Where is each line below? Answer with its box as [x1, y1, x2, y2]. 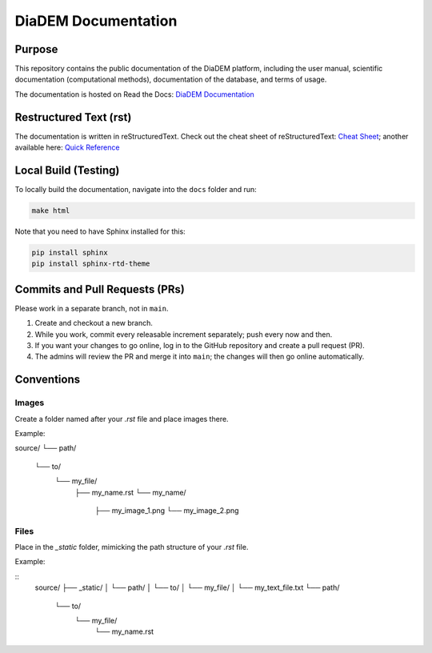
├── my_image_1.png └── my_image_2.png [94, 505, 239, 515]
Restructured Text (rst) [14, 110, 132, 124]
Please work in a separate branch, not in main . [14, 303, 169, 313]
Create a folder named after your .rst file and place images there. [14, 414, 229, 423]
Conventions [14, 373, 81, 387]
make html [31, 206, 70, 215]
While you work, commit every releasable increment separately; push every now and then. [34, 329, 333, 339]
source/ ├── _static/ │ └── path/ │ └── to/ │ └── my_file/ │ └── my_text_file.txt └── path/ [34, 583, 340, 592]
